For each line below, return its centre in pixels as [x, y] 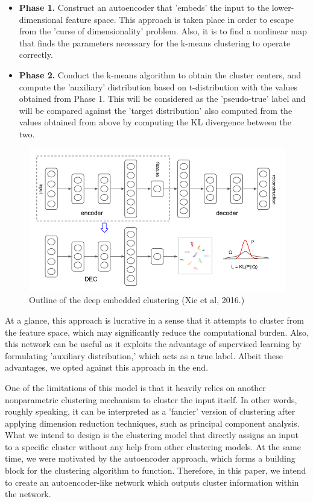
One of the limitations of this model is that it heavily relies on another [135, 387]
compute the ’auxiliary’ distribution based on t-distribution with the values [158, 86]
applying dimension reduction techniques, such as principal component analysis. [152, 423]
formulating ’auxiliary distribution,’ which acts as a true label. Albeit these [144, 355]
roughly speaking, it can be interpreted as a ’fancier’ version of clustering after [150, 411]
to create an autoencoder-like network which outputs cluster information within [152, 482]
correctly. [36, 55]
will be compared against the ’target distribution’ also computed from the [156, 110]
